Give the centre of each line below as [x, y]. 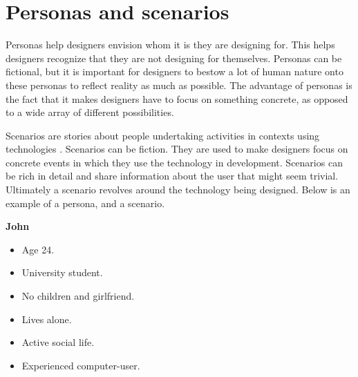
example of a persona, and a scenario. [85, 203]
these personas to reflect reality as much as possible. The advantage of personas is [179, 85]
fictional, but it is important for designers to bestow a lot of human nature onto [175, 71]
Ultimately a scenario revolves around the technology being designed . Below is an [178, 190]
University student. [62, 272]
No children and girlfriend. [78, 296]
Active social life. [58, 342]
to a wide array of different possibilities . [90, 112]
